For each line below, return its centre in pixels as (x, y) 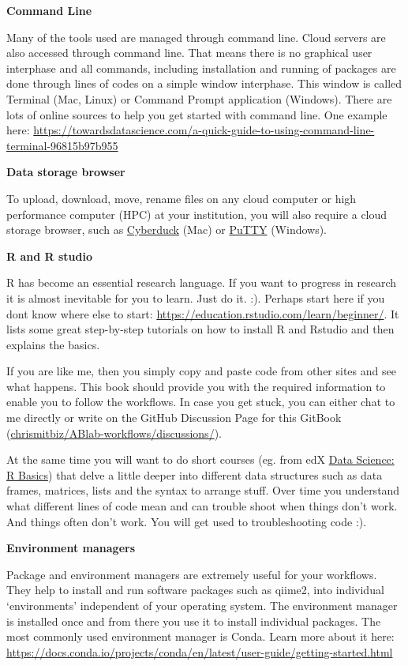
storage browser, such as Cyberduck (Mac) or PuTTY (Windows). (167, 230)
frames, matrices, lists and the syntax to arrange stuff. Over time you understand (203, 490)
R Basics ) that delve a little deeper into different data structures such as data (195, 474)
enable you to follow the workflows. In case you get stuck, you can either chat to (201, 402)
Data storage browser (66, 172)
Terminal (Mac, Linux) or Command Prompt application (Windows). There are (199, 98)
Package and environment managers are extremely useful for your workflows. (192, 574)
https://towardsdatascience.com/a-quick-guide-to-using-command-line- (204, 130)
